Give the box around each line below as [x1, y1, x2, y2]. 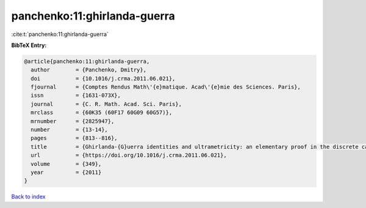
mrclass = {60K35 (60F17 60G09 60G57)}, [30, 109, 173, 116]
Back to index [11, 193, 46, 201]
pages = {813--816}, [30, 135, 118, 142]
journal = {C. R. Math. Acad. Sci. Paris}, [30, 101, 182, 107]
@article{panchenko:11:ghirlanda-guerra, [24, 58, 150, 65]
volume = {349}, [30, 160, 102, 167]
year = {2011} [30, 169, 102, 176]
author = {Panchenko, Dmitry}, [30, 66, 146, 73]
